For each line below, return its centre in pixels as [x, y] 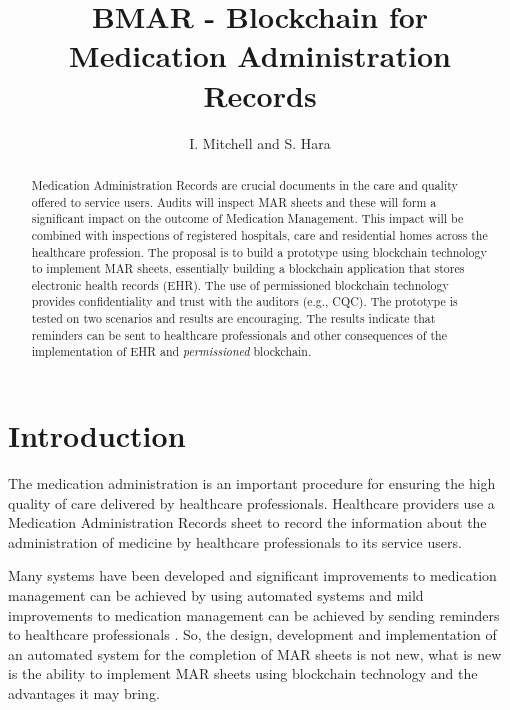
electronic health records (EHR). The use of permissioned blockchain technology [240, 284]
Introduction [97, 435]
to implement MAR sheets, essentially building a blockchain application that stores [248, 268]
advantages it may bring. [84, 692]
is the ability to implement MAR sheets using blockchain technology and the [243, 673]
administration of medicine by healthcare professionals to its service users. [235, 541]
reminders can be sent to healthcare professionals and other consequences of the [239, 334]
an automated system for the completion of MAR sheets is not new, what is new [255, 653]
